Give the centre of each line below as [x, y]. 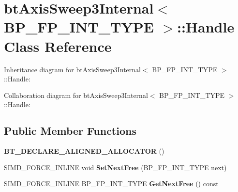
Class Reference [58, 46]
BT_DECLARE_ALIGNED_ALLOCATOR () [84, 151]
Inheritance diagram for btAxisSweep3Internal [72, 69]
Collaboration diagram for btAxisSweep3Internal [76, 95]
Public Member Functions [70, 131]
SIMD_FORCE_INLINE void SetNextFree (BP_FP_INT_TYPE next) [115, 167]
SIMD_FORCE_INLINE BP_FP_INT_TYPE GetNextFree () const [111, 184]
